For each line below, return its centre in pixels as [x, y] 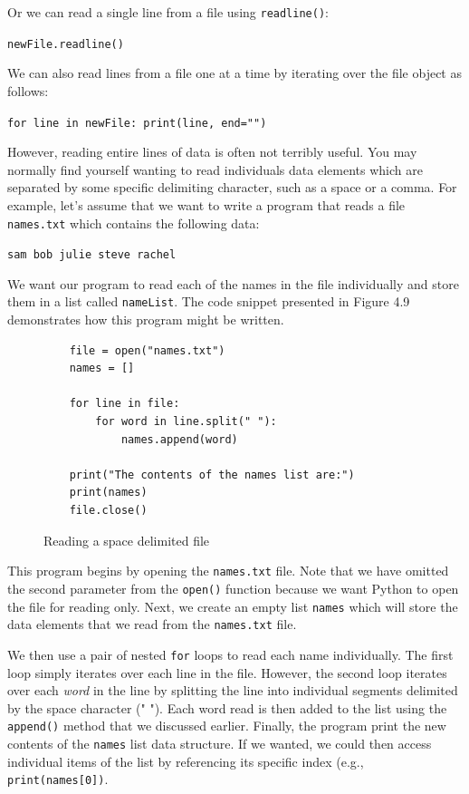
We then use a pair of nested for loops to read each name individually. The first [230, 654]
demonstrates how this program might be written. [146, 320]
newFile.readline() [66, 44]
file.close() [108, 511]
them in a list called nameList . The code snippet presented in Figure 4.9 [209, 301]
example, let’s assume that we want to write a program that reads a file [206, 204]
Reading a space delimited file [127, 540]
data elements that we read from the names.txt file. [152, 624]
